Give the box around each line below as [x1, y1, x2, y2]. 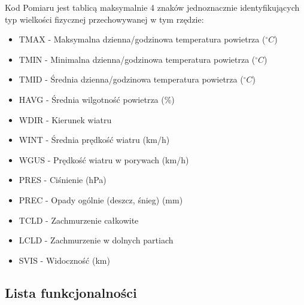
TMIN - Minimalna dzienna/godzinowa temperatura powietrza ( [19, 53, 256, 65]
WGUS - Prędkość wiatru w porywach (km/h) [19, 153, 189, 166]
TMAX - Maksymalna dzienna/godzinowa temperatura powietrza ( [19, 33, 266, 45]
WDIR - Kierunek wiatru [19, 113, 112, 126]
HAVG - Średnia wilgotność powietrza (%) [19, 93, 175, 105]
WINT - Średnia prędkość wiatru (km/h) [19, 133, 170, 146]
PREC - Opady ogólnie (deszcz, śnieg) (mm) [19, 193, 183, 206]
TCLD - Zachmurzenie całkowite [19, 213, 139, 226]
